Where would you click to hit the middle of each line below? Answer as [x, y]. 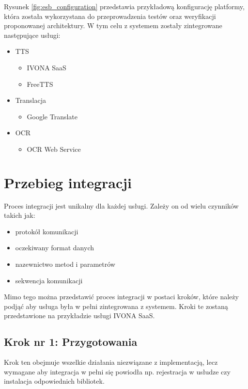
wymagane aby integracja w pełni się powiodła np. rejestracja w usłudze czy [117, 371]
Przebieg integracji [68, 182]
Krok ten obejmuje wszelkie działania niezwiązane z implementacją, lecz [111, 362]
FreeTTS [40, 84]
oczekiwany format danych [55, 248]
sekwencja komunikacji [49, 280]
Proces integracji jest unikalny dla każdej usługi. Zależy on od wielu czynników [121, 205]
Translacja [31, 100]
